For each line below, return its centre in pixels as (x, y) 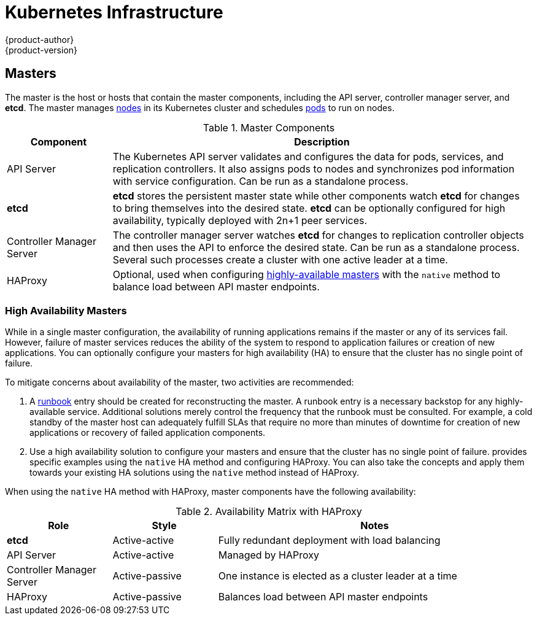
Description (322, 141)
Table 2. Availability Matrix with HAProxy (269, 512)
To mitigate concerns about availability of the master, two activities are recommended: (180, 382)
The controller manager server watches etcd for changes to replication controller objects (318, 235)
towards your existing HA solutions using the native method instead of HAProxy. (195, 473)
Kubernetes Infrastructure (114, 12)
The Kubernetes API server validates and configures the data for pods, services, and (308, 156)
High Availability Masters (66, 310)
